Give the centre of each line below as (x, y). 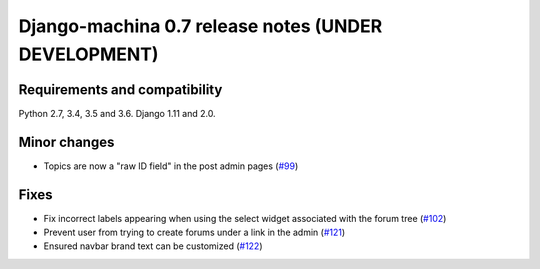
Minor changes (66, 141)
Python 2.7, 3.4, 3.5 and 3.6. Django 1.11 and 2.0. (117, 113)
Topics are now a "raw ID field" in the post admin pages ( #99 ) (171, 166)
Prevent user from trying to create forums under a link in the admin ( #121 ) (194, 232)
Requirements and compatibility (120, 89)
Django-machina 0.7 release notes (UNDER (200, 26)
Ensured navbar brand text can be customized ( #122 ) (153, 246)
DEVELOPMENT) (88, 54)
